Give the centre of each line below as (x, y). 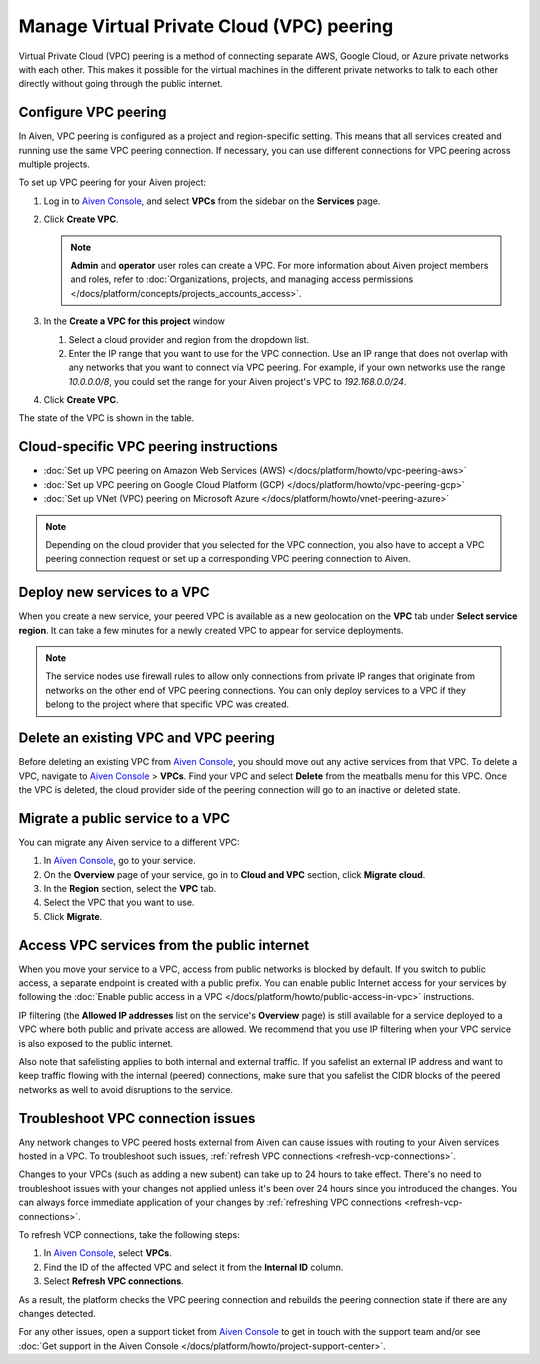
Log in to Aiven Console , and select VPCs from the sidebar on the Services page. (212, 201)
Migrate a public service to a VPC (124, 818)
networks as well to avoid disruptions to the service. (126, 1089)
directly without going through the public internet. (121, 84)
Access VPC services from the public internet (164, 945)
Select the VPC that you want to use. (119, 902)
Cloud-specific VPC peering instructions (148, 446)
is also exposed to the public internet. (96, 1043)
